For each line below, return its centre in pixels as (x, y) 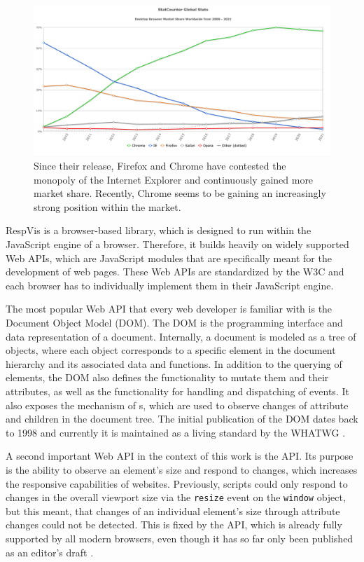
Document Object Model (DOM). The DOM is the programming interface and (174, 323)
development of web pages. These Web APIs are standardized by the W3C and (175, 272)
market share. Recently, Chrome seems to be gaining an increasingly (180, 193)
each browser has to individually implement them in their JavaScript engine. (170, 285)
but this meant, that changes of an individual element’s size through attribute (173, 510)
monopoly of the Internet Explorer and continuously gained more (174, 179)
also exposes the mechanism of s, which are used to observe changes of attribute (177, 405)
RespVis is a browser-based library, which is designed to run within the (159, 230)
